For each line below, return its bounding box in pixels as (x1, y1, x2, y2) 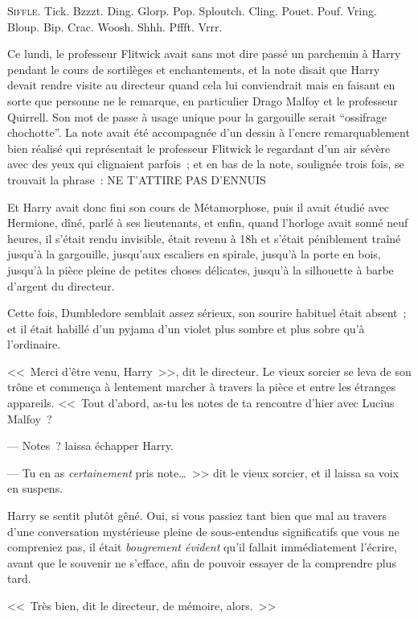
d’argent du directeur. (7, 277, 115, 294)
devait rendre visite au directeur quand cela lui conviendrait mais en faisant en (7, 76, 395, 93)
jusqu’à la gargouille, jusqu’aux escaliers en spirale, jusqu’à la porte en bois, (7, 246, 381, 262)
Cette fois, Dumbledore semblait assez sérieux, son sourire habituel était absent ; (7, 304, 407, 321)
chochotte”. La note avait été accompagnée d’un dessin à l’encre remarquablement (7, 124, 410, 141)
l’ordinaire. (7, 336, 61, 353)
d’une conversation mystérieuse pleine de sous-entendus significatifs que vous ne (7, 522, 400, 539)
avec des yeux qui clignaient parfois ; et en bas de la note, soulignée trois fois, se (7, 155, 404, 172)
